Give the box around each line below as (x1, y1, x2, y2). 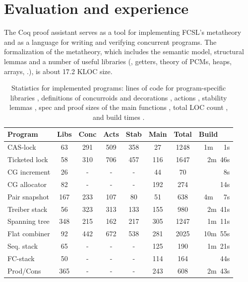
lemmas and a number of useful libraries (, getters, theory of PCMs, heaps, (4, 56, 232, 66)
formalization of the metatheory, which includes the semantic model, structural (4, 46, 244, 57)
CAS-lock (7, 142, 36, 152)
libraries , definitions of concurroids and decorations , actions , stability (10, 92, 227, 102)
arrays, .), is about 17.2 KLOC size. (4, 66, 113, 76)
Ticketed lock (7, 154, 48, 165)
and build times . (92, 111, 145, 122)
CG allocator (7, 179, 47, 189)
